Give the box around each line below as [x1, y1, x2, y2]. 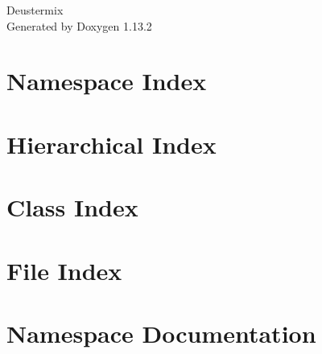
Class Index [6, 191, 138, 224]
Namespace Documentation [6, 316, 316, 349]
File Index [6, 253, 122, 286]
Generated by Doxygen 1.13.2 [6, 17, 152, 34]
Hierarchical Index [6, 127, 217, 160]
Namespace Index [6, 64, 207, 97]
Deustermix [6, 2, 64, 18]
